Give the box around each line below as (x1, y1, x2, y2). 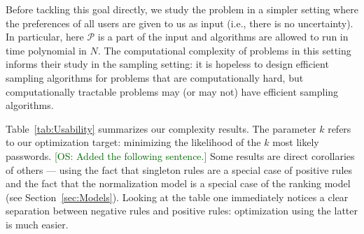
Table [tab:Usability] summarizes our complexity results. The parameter (6, 121, 316, 136)
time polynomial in (6, 43, 87, 57)
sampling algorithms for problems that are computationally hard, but (6, 70, 304, 85)
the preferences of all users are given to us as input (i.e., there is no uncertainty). (6, 15, 353, 30)
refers (328, 121, 351, 136)
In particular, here (6, 29, 84, 44)
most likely (272, 135, 319, 149)
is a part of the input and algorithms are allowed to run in (97, 29, 349, 44)
